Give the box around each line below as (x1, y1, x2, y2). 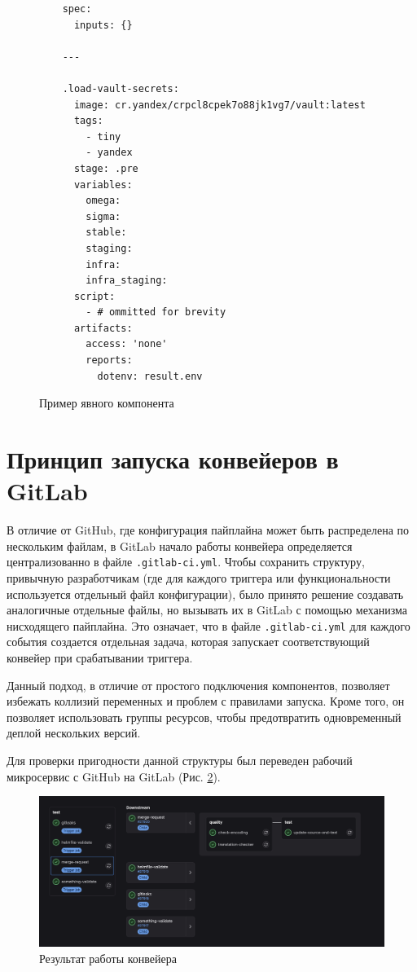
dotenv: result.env (97, 370, 203, 382)
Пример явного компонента (39, 394, 174, 411)
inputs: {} (73, 19, 133, 31)
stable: (86, 227, 127, 239)
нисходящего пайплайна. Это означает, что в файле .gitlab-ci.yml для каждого (7, 617, 410, 634)
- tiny (86, 130, 121, 143)
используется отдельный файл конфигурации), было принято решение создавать (7, 585, 404, 602)
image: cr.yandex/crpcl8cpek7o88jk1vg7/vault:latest (73, 99, 366, 111)
